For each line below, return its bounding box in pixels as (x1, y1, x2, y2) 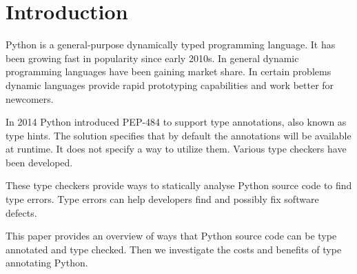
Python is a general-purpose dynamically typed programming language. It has (6, 37, 336, 52)
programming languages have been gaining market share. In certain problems (6, 64, 331, 79)
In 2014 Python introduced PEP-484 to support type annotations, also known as (6, 115, 347, 129)
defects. (6, 205, 37, 219)
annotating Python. (6, 255, 88, 270)
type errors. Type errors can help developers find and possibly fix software (6, 192, 319, 206)
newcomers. (6, 91, 54, 106)
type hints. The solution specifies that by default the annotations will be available (6, 128, 351, 142)
